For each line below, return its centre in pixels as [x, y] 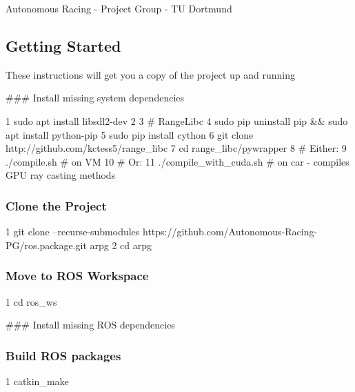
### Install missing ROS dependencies [90, 325]
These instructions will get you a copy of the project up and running [150, 74]
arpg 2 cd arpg [121, 245]
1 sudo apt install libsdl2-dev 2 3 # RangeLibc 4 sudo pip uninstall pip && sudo [177, 120]
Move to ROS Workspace [77, 276]
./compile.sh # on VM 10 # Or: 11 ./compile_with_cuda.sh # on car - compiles [177, 161]
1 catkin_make [37, 381]
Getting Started [63, 45]
